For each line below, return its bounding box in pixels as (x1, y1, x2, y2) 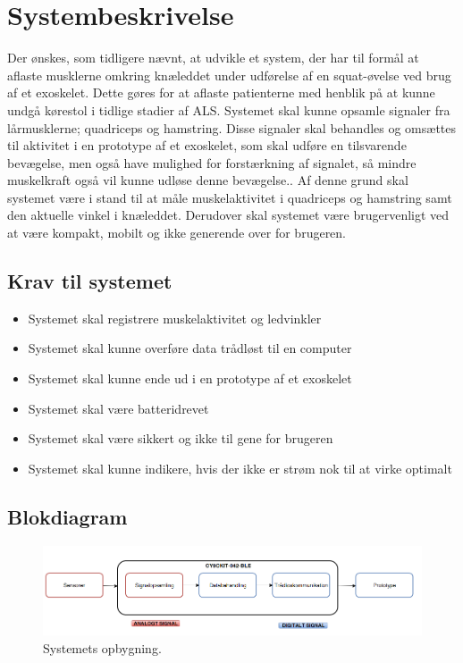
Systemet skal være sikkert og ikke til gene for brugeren (28, 429, 333, 448)
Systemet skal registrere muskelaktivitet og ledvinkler (28, 308, 322, 327)
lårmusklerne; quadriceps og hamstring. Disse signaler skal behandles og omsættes (7, 118, 457, 137)
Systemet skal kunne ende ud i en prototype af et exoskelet (28, 369, 352, 388)
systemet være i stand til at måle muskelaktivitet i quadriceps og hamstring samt (7, 188, 452, 206)
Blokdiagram (7, 502, 128, 530)
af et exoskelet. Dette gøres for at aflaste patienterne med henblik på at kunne (7, 83, 435, 102)
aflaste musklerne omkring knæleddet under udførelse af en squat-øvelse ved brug (7, 65, 451, 84)
